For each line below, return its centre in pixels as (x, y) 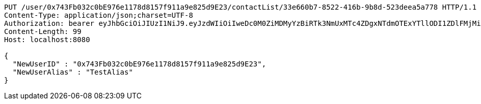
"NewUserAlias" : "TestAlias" (73, 72)
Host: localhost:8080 (47, 40)
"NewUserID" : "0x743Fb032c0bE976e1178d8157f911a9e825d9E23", (139, 64)
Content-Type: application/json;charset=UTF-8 (99, 15)
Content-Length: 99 (43, 31)
